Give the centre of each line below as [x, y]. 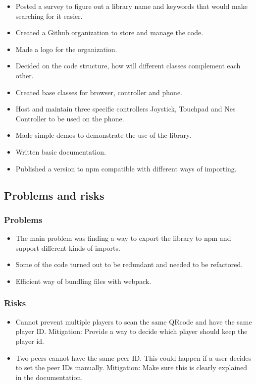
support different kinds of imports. [68, 247]
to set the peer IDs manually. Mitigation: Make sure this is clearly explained [131, 367]
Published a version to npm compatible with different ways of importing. [126, 168]
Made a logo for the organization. [66, 49]
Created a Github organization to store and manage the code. [109, 32]
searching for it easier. [49, 16]
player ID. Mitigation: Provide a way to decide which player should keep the [131, 331]
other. [25, 75]
